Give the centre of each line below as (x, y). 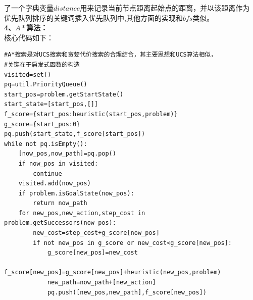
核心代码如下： (29, 37)
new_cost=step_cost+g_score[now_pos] (96, 233)
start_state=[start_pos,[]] (51, 104)
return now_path (60, 203)
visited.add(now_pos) (55, 184)
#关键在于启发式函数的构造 (42, 64)
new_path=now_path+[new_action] (102, 283)
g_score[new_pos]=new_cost (92, 253)
